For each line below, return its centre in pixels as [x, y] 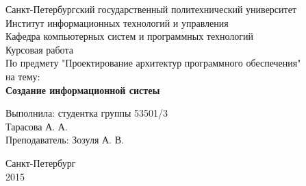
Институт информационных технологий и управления [117, 22]
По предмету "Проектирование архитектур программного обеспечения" [153, 63]
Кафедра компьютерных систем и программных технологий [130, 36]
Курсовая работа [39, 49]
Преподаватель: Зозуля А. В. [65, 140]
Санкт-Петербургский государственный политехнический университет [151, 9]
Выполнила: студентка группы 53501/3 [87, 113]
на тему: [23, 76]
